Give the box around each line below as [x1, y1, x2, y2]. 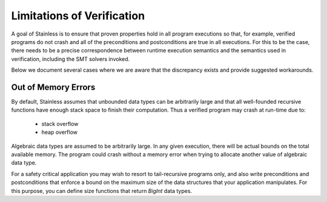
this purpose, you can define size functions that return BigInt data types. [11, 187, 193, 194]
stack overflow [41, 120, 79, 127]
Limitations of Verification [11, 9, 145, 22]
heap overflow [41, 128, 78, 136]
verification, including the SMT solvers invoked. [11, 55, 130, 63]
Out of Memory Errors [11, 82, 96, 92]
